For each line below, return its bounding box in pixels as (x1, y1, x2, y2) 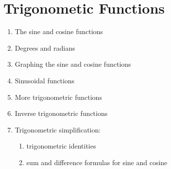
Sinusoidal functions (15, 75, 75, 85)
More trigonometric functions (15, 92, 102, 102)
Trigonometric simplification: (15, 124, 101, 134)
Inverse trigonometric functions (15, 108, 108, 118)
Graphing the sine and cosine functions (15, 59, 131, 69)
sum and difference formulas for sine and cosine (26, 157, 168, 167)
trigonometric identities (26, 141, 96, 151)
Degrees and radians (15, 42, 75, 53)
